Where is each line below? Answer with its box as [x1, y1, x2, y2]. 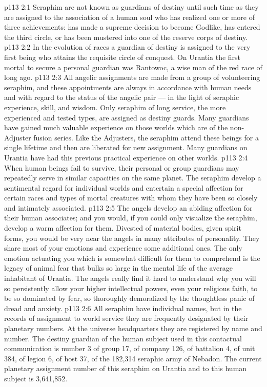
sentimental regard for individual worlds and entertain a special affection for [4, 182, 243, 193]
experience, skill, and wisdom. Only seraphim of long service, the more [4, 101, 226, 112]
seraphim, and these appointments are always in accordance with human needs [4, 82, 252, 92]
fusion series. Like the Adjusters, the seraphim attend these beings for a [33, 132, 259, 142]
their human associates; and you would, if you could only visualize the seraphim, [4, 212, 257, 223]
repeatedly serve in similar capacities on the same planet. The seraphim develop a [4, 172, 261, 183]
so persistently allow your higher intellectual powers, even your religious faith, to [4, 282, 258, 293]
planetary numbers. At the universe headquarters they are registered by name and [4, 323, 262, 333]
